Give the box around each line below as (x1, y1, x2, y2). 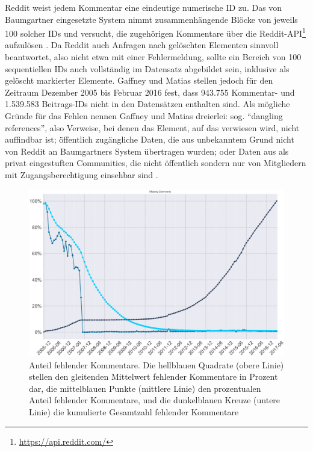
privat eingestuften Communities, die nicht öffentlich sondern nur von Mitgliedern (5, 156, 306, 169)
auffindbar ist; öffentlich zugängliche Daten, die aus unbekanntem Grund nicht (5, 133, 294, 146)
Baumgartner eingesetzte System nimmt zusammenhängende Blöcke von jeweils (5, 13, 298, 25)
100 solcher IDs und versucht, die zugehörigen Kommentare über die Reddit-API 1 (5, 25, 306, 39)
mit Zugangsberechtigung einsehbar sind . (5, 168, 158, 181)
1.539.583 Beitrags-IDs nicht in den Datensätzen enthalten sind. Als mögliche (5, 98, 290, 110)
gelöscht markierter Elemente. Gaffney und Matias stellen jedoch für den (5, 74, 273, 87)
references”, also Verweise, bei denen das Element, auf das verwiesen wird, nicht (5, 121, 300, 134)
